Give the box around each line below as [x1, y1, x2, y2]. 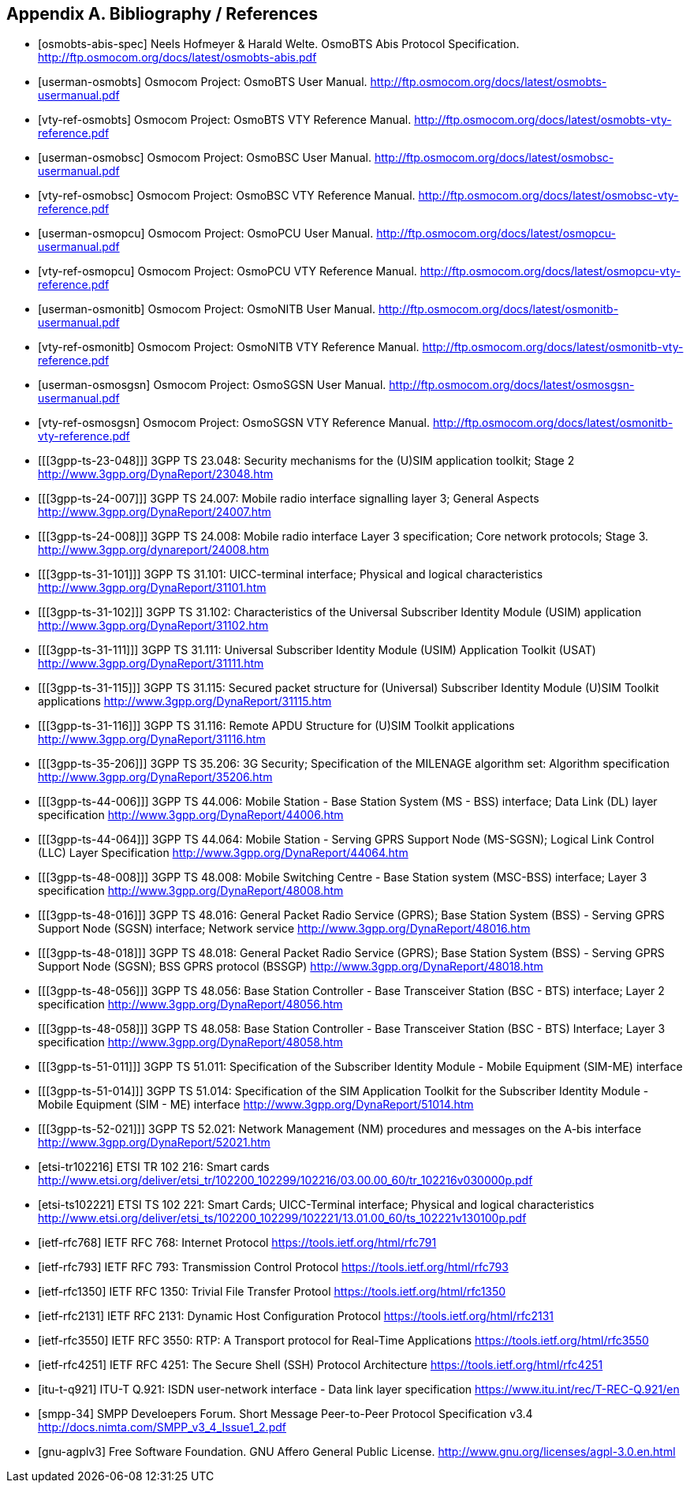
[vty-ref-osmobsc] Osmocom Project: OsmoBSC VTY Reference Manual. [38, 189, 416, 203]
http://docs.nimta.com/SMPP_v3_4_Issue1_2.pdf [38, 1420, 286, 1435]
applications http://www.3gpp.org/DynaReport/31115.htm [38, 694, 332, 709]
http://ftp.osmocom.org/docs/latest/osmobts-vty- [414, 113, 672, 127]
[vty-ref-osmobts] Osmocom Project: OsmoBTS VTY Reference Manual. [38, 113, 412, 127]
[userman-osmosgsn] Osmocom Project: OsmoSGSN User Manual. [38, 378, 386, 392]
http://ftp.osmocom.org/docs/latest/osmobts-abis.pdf [38, 51, 317, 65]
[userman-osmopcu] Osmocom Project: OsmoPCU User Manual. [38, 226, 374, 241]
